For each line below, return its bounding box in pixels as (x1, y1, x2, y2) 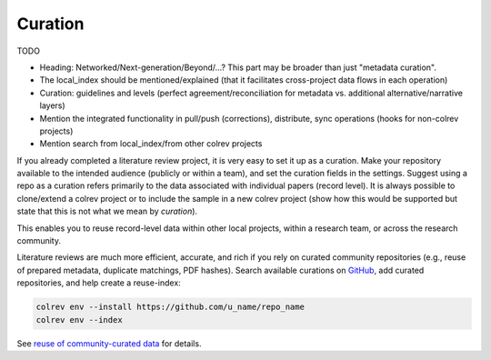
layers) (39, 100, 65, 111)
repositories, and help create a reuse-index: (16, 277, 181, 288)
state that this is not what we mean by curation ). (16, 205, 198, 217)
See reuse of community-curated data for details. (16, 337, 202, 349)
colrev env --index (35, 315, 123, 325)
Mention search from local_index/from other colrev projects (39, 138, 263, 149)
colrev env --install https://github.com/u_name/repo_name (35, 302, 305, 313)
